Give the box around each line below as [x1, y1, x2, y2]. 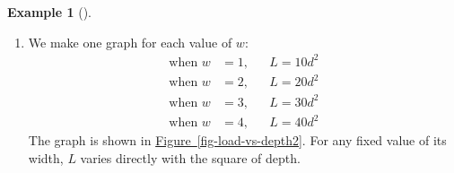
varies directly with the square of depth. [80, 148, 301, 167]
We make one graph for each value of [28, 32, 232, 51]
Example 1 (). [7, 3, 92, 21]
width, [28, 148, 64, 167]
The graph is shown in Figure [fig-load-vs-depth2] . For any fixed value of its [28, 131, 447, 150]
